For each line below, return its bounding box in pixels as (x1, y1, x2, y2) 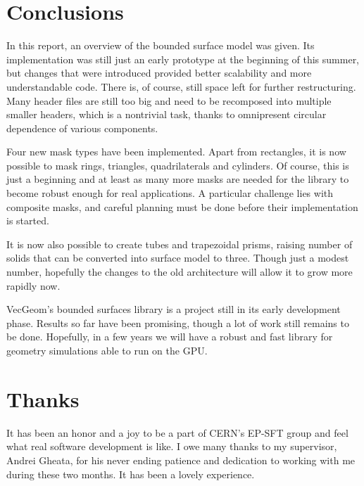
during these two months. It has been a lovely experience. (6, 466, 255, 481)
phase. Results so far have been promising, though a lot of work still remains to (6, 315, 349, 330)
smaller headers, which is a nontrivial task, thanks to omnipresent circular (6, 107, 327, 122)
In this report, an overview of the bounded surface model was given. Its (6, 38, 315, 53)
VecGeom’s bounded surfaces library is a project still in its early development (6, 302, 341, 316)
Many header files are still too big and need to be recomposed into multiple (6, 93, 332, 108)
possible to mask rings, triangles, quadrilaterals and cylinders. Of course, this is (6, 158, 349, 172)
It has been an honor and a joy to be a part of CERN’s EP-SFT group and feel (6, 425, 349, 440)
